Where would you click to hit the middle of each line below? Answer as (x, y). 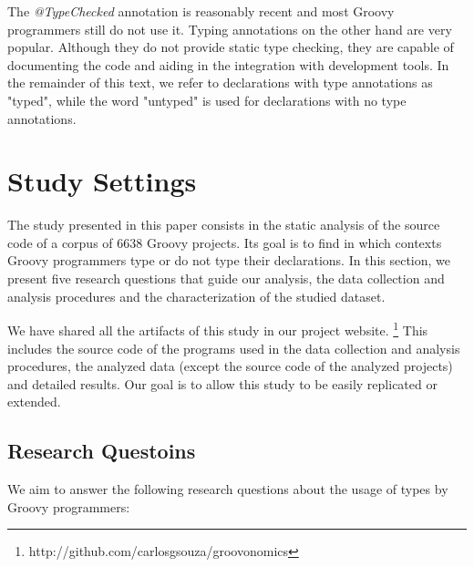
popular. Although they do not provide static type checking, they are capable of (231, 47)
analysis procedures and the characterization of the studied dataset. (196, 296)
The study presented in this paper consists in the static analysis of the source (224, 225)
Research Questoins (102, 451)
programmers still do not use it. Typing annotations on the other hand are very (230, 29)
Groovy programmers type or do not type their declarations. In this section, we (229, 260)
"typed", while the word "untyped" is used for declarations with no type (207, 100)
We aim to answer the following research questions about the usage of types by (228, 489)
